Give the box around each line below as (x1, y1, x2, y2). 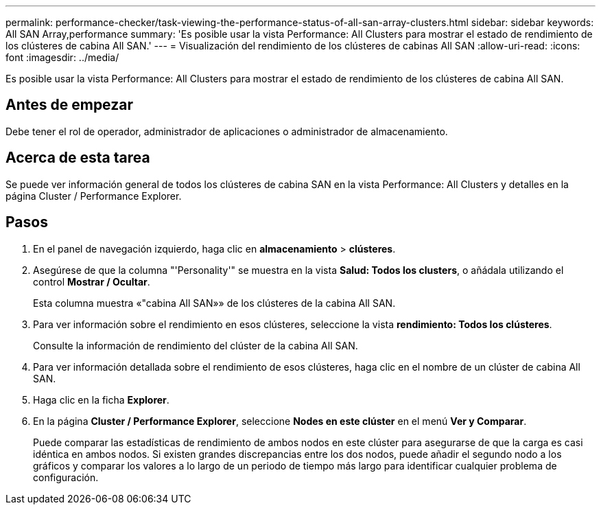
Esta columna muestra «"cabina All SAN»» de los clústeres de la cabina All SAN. (33, 297, 396, 309)
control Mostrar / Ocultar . (33, 275, 150, 288)
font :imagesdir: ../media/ (5, 51, 119, 63)
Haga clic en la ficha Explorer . (33, 393, 169, 406)
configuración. (33, 471, 99, 483)
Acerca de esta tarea (5, 149, 150, 167)
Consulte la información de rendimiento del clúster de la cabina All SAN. (33, 339, 358, 351)
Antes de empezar (5, 96, 133, 114)
